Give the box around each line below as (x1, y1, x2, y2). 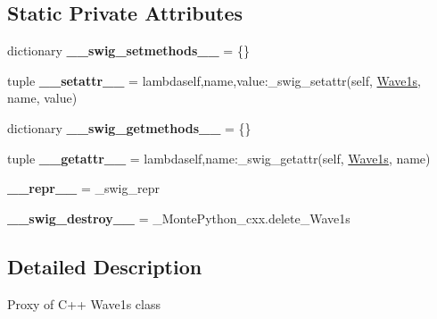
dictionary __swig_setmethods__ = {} (7, 41, 250, 60)
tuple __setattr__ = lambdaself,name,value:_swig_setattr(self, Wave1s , (7, 71, 421, 89)
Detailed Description (7, 252, 202, 280)
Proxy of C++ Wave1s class (7, 294, 161, 313)
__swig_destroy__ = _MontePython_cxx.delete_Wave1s (7, 208, 350, 227)
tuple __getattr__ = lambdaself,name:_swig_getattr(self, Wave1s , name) (7, 148, 431, 167)
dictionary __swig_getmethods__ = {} (7, 118, 251, 137)
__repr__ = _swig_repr (7, 179, 160, 197)
